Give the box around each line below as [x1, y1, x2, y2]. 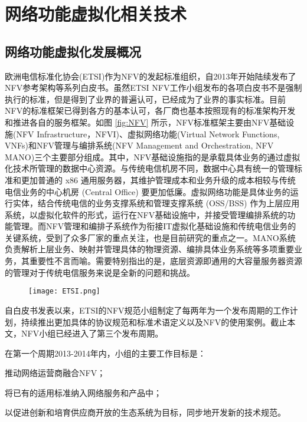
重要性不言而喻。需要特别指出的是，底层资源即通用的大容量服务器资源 [29, 255, 302, 267]
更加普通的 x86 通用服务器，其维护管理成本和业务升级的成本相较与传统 [21, 173, 296, 186]
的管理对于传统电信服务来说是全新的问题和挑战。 [5, 266, 195, 278]
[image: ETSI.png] [28, 287, 100, 296]
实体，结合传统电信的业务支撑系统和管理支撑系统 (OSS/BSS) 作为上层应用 [12, 197, 300, 209]
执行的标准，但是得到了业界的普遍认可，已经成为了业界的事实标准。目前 [5, 93, 286, 105]
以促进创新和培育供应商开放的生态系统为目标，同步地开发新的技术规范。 [5, 406, 286, 418]
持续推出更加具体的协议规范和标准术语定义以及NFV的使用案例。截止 [21, 315, 288, 328]
